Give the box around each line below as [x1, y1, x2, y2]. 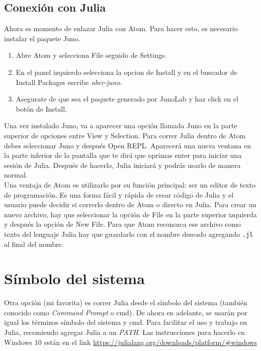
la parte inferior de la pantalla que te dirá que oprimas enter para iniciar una [4, 150, 242, 160]
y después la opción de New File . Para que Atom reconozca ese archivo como [4, 219, 241, 229]
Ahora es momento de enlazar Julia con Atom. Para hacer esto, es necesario [4, 23, 238, 34]
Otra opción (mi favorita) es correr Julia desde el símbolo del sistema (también [4, 297, 247, 308]
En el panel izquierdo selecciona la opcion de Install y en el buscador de [16, 66, 237, 77]
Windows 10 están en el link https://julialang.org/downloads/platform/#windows [4, 336, 257, 347]
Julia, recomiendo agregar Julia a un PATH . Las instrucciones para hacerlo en [4, 327, 245, 337]
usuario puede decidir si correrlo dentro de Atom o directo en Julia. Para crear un [4, 199, 256, 210]
